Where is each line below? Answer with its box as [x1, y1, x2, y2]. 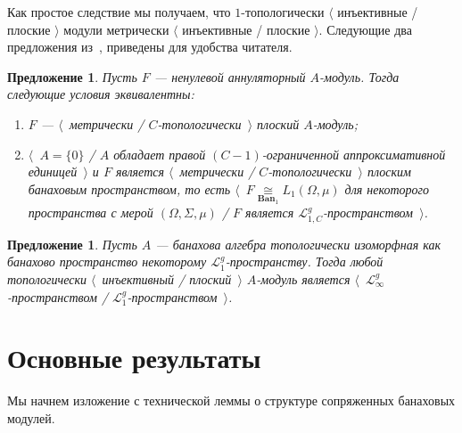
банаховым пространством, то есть [28, 179, 231, 198]
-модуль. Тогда [319, 67, 400, 86]
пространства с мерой [28, 203, 153, 222]
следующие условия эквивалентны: [7, 85, 194, 103]
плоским [367, 162, 411, 181]
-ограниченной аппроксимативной [261, 144, 446, 163]
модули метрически [63, 20, 169, 38]
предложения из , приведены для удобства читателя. [7, 37, 293, 56]
